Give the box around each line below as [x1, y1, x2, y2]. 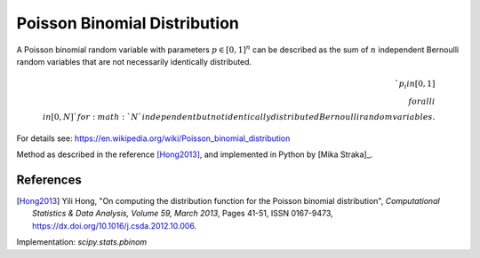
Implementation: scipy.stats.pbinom [16, 237, 148, 247]
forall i [408, 96, 436, 106]
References [16, 172, 82, 187]
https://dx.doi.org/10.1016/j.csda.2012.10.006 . [32, 220, 197, 231]
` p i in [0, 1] [394, 79, 436, 90]
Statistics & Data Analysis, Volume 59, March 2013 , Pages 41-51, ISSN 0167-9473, [32, 208, 333, 219]
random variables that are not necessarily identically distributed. [16, 56, 252, 66]
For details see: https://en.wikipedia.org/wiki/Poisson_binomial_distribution [16, 133, 291, 144]
